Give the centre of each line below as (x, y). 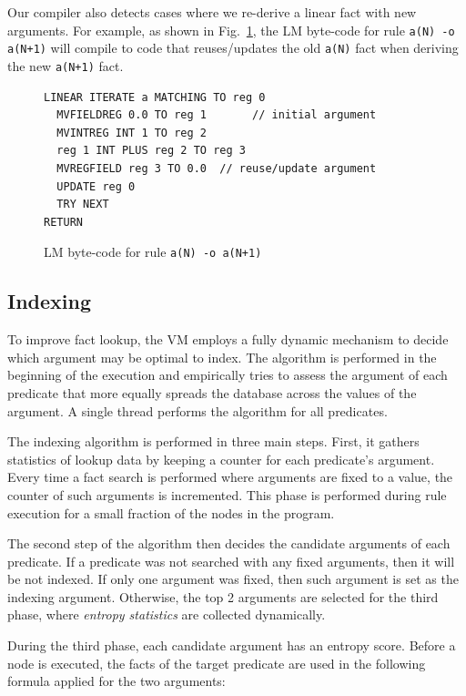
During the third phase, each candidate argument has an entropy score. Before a (232, 645)
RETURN (63, 222)
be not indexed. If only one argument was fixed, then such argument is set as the (233, 579)
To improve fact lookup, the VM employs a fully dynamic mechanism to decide (228, 339)
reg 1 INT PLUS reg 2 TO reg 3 (151, 151)
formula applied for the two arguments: (116, 681)
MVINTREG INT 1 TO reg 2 (132, 133)
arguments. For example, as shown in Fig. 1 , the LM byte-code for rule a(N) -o (231, 30)
